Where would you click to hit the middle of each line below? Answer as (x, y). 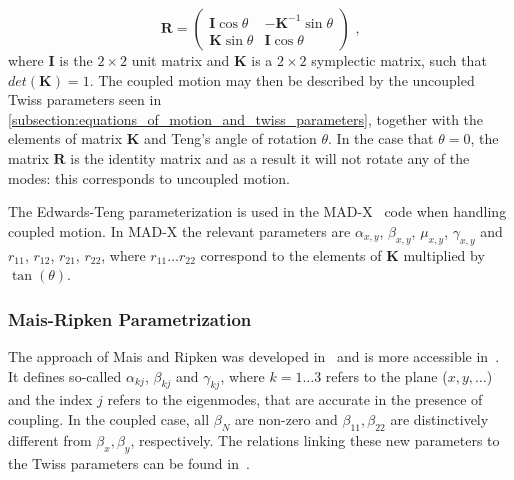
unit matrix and (180, 60)
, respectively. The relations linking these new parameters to (315, 439)
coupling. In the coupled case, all (109, 418)
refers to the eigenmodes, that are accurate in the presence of (295, 399)
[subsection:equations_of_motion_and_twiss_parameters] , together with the (246, 118)
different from (50, 439)
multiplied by (444, 254)
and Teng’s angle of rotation (230, 138)
